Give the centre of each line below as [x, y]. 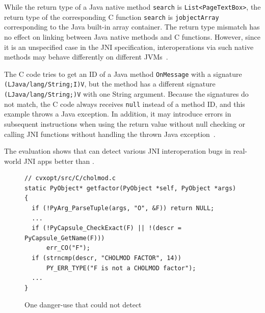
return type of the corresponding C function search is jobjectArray [112, 17]
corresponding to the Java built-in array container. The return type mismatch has [132, 27]
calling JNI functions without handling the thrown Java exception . [110, 134]
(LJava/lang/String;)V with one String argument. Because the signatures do [126, 94]
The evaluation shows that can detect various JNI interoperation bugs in [118, 151]
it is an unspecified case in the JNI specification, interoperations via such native [129, 47]
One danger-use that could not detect [83, 305]
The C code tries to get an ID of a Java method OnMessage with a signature [123, 74]
